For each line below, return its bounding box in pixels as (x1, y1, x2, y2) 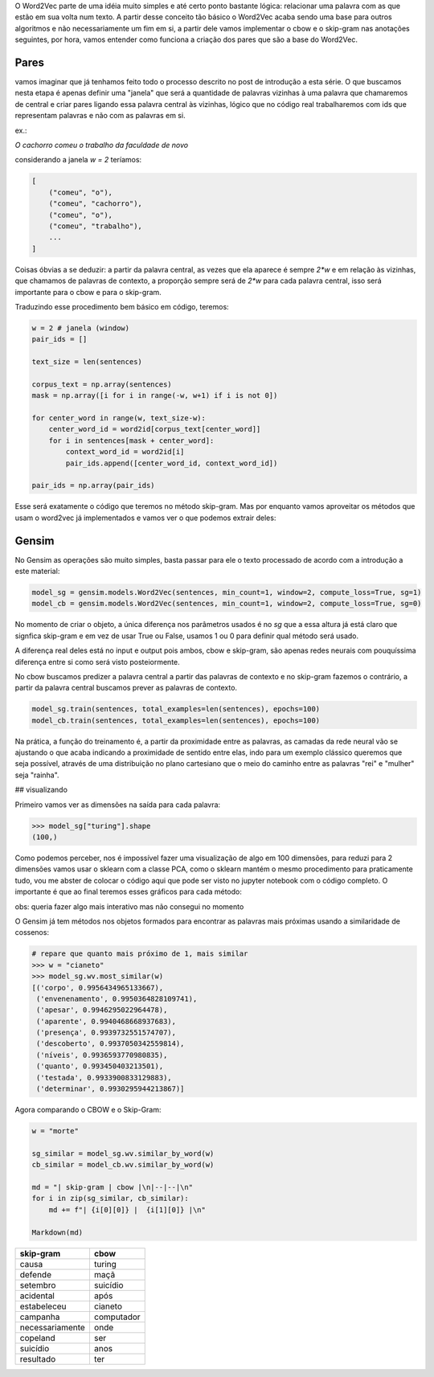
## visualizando (14, 785, 68, 795)
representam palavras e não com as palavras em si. (14, 111, 186, 121)
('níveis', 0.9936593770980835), (36, 1050, 168, 1059)
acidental (19, 1290, 55, 1301)
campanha (19, 1311, 60, 1322)
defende (19, 1268, 52, 1280)
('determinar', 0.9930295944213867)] (36, 1084, 185, 1093)
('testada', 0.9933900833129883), (36, 1073, 172, 1082)
